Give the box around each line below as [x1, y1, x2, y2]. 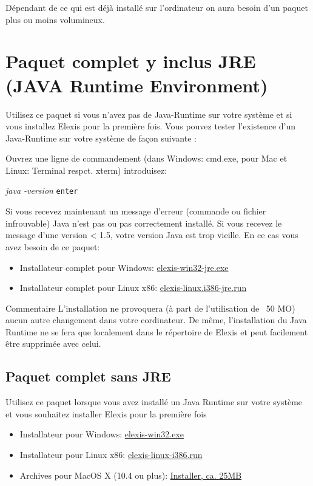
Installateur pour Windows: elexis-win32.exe [19, 428, 184, 440]
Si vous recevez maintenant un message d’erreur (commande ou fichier [5, 205, 266, 217]
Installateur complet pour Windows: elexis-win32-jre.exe [19, 261, 229, 273]
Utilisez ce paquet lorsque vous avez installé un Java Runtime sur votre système [5, 395, 303, 408]
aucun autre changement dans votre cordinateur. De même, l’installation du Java [5, 313, 307, 326]
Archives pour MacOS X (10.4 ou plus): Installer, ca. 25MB [19, 468, 242, 481]
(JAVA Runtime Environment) [5, 72, 268, 97]
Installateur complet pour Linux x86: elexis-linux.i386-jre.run [19, 281, 247, 294]
